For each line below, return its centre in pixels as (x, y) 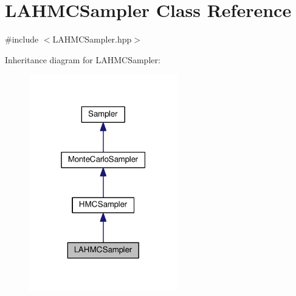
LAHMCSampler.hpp (92, 39)
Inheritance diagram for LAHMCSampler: (83, 59)
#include (22, 39)
